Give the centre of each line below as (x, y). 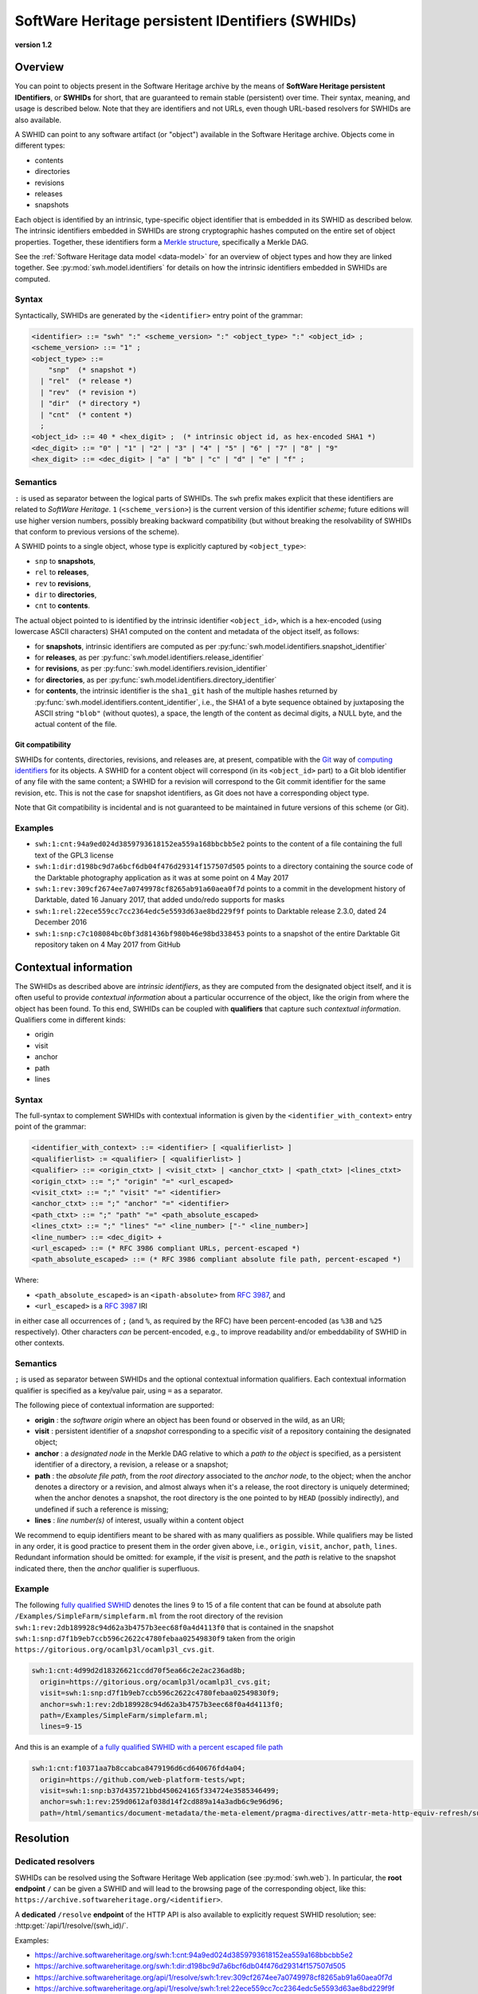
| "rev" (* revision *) (88, 392)
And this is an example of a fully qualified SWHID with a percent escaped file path (149, 1748)
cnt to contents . (63, 605)
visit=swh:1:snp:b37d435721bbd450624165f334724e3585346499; (160, 1791)
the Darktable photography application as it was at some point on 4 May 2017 (162, 877)
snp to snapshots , (65, 561)
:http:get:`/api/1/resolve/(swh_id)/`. (72, 1925)
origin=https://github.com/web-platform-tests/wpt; (143, 1779)
